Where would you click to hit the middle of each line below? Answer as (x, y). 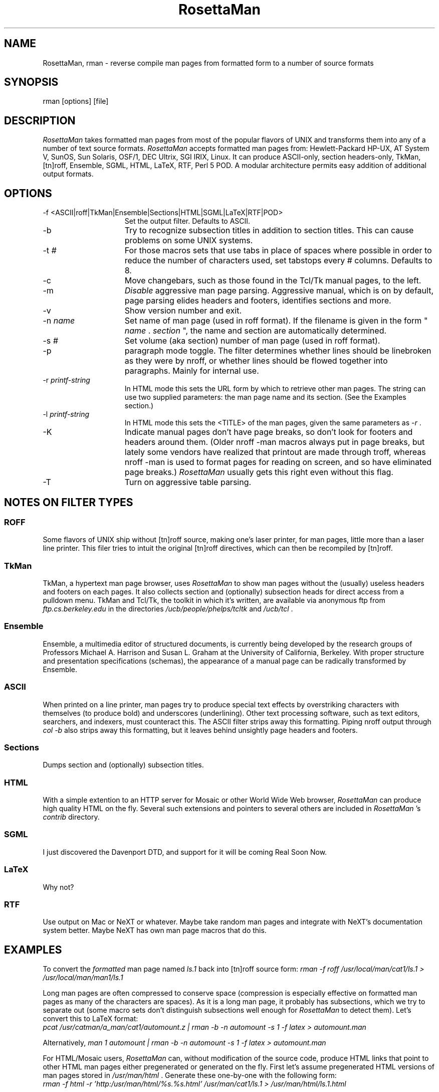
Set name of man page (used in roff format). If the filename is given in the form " (276, 321)
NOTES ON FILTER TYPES (69, 502)
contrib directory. (71, 817)
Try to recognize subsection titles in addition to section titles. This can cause (269, 230)
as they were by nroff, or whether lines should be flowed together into (256, 361)
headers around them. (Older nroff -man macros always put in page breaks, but (275, 442)
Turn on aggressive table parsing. (188, 482)
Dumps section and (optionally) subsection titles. (123, 765)
